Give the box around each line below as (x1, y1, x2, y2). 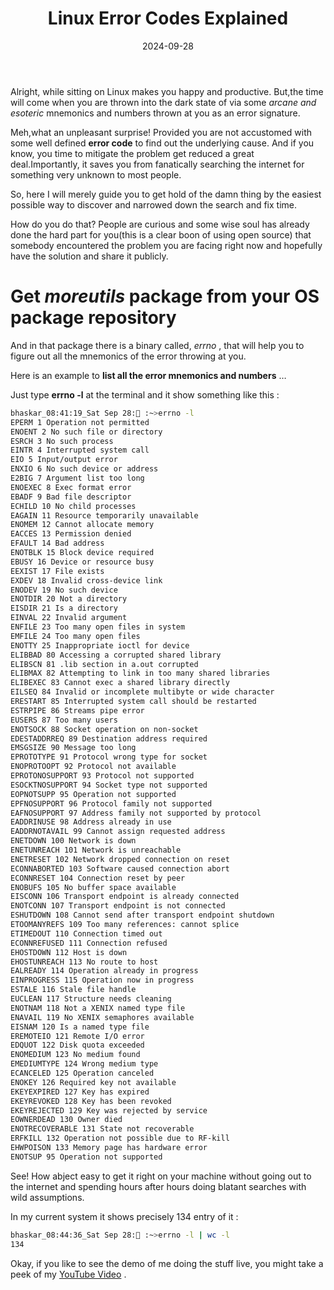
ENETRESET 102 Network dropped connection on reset (10, 854, 230, 864)
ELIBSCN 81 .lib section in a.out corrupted (10, 659, 199, 669)
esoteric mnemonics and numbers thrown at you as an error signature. (10, 107, 301, 119)
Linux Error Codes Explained (47, 7, 289, 30)
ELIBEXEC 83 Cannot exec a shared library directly (10, 678, 230, 688)
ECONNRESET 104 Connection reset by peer (10, 873, 186, 883)
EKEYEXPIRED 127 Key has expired (10, 1087, 150, 1097)
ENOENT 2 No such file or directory (10, 427, 163, 437)
